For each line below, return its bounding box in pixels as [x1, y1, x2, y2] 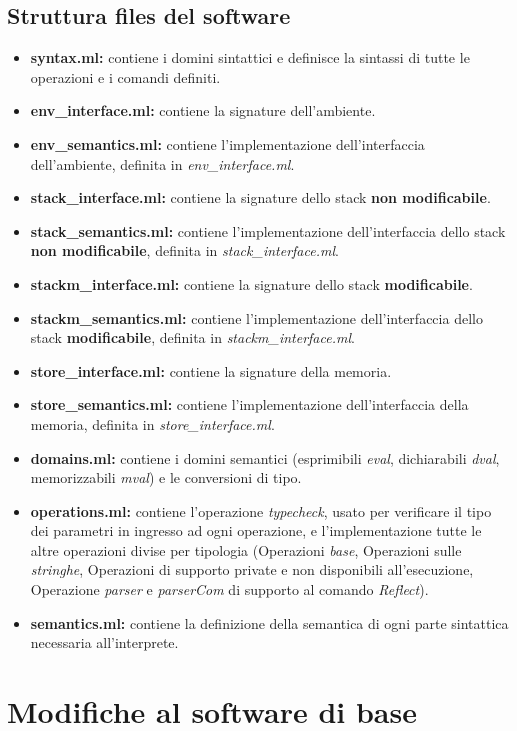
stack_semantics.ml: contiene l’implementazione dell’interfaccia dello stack [30, 220, 506, 241]
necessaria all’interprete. [30, 632, 179, 653]
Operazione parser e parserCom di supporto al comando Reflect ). [30, 579, 429, 600]
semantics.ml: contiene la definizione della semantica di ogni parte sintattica [30, 612, 509, 633]
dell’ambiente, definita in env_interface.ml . [30, 153, 295, 174]
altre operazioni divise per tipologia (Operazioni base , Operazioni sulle [30, 539, 462, 560]
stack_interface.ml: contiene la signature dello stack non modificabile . [30, 187, 491, 208]
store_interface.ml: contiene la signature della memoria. [30, 360, 392, 381]
